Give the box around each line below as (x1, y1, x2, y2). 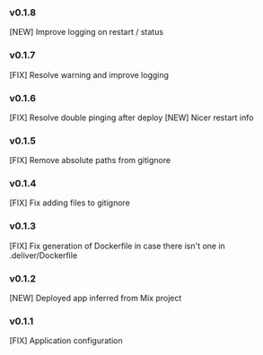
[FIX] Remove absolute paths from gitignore (9, 155, 171, 166)
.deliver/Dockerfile (9, 249, 78, 261)
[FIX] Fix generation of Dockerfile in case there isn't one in (9, 240, 226, 251)
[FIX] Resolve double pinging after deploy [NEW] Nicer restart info (9, 112, 254, 123)
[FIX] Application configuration (9, 335, 123, 346)
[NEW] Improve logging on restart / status (9, 27, 164, 38)
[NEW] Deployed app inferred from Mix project (9, 293, 182, 304)
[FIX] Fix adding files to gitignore (9, 197, 130, 208)
